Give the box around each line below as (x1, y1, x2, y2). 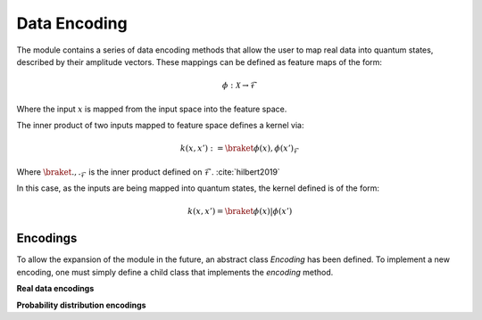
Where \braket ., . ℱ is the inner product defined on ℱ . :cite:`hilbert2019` (16, 166, 280, 179)
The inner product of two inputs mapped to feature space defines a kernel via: (16, 119, 304, 130)
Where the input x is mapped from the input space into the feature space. (16, 103, 287, 114)
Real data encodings (16, 283, 95, 294)
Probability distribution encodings (16, 299, 146, 310)
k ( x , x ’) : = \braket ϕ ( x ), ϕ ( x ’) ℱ (179, 144, 300, 155)
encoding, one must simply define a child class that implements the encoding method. (16, 267, 334, 277)
